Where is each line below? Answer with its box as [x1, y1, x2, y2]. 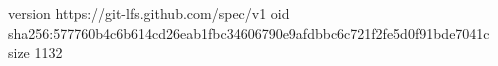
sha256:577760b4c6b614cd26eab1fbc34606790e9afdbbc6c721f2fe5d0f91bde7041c [8, 22, 490, 43]
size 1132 [8, 42, 63, 63]
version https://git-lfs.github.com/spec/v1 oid [8, 3, 290, 23]
